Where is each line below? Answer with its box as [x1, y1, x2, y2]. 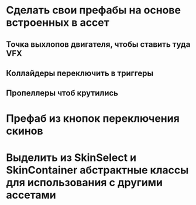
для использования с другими [6, 176, 163, 189]
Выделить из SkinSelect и [6, 151, 136, 164]
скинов [6, 124, 43, 138]
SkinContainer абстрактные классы [6, 163, 189, 176]
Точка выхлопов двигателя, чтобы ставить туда [6, 39, 191, 49]
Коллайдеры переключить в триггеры [6, 68, 154, 78]
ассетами [6, 188, 57, 201]
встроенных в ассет [6, 16, 109, 29]
